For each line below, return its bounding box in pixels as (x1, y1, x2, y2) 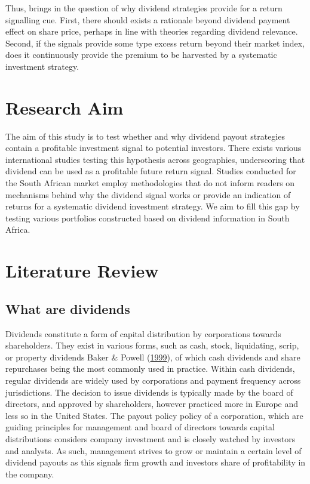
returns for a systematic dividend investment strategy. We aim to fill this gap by (5, 200, 300, 212)
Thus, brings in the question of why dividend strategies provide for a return (5, 2, 283, 14)
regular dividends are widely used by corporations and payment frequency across (5, 374, 301, 386)
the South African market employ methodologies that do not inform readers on (5, 177, 295, 189)
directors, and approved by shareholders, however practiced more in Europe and (5, 397, 299, 410)
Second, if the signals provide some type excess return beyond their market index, (5, 36, 305, 49)
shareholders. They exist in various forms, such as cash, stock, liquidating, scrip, (5, 339, 299, 352)
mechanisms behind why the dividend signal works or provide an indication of (5, 188, 291, 201)
